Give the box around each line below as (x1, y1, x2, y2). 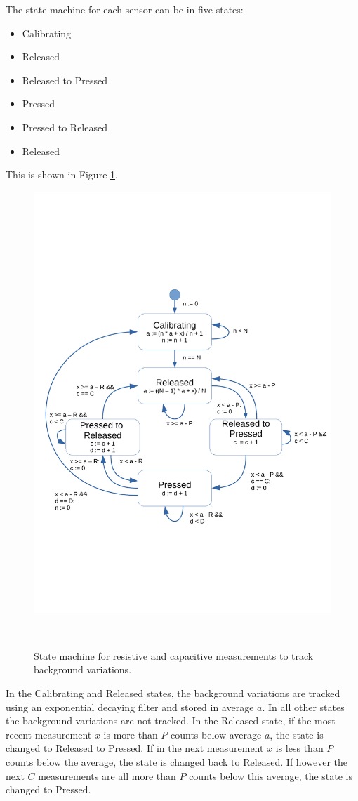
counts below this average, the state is (189, 768, 353, 783)
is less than (275, 741, 324, 755)
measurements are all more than (38, 768, 176, 783)
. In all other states (262, 699, 345, 714)
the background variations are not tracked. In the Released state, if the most (6, 713, 336, 728)
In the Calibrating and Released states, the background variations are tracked (6, 686, 340, 701)
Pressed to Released (22, 119, 107, 134)
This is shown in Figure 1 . (6, 167, 118, 182)
